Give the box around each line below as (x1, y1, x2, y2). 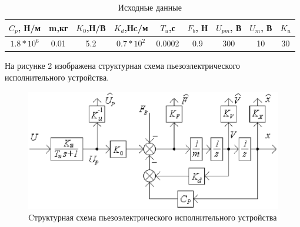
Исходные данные (118, 1, 182, 13)
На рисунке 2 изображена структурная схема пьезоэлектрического (5, 59, 241, 72)
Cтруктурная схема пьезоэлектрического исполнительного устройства (28, 211, 277, 223)
